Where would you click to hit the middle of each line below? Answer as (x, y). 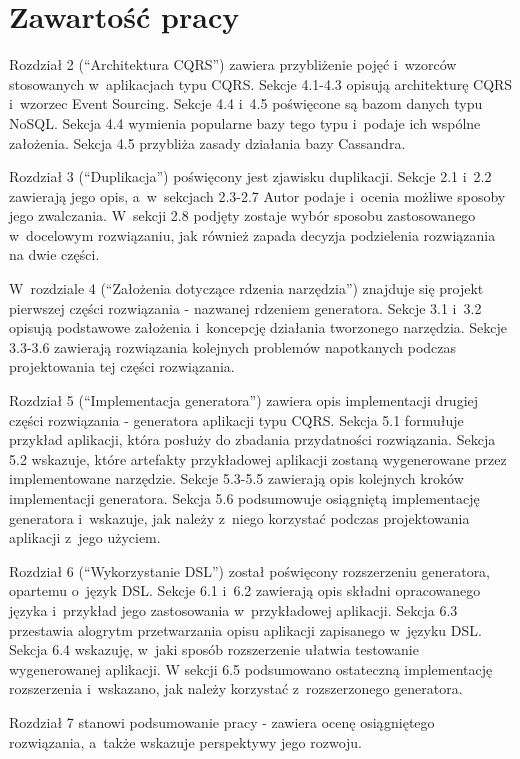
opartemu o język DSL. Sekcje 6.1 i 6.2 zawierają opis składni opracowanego (245, 590)
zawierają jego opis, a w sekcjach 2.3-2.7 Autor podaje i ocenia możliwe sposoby (257, 195)
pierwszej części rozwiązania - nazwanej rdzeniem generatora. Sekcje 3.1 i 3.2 (245, 307)
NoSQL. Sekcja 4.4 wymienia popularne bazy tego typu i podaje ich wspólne (245, 122)
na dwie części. (54, 254)
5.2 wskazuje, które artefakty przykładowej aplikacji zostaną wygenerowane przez (258, 458)
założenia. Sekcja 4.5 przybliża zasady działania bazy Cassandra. (207, 142)
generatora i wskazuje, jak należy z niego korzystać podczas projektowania (239, 517)
